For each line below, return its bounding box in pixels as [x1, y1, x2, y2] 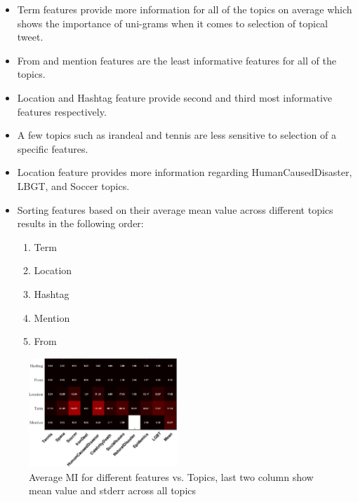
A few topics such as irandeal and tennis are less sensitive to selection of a [17, 128, 336, 142]
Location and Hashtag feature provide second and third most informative [17, 90, 333, 104]
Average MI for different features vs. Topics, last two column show [29, 469, 314, 484]
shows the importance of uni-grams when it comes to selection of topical [17, 15, 328, 30]
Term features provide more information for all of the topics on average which [17, 2, 352, 16]
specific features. [17, 141, 88, 156]
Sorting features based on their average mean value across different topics [17, 202, 333, 217]
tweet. [17, 29, 44, 44]
